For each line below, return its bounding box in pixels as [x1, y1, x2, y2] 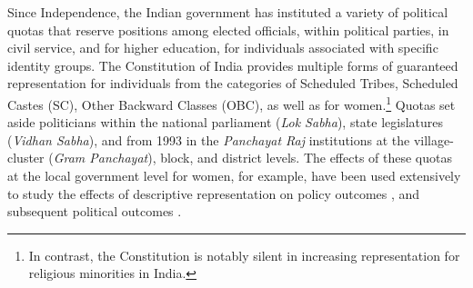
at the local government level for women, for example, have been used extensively [7, 166, 461, 184]
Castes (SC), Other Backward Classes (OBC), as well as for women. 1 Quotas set [7, 92, 456, 114]
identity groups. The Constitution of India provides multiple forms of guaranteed [7, 55, 458, 74]
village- [413, 130, 454, 149]
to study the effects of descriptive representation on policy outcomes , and [7, 184, 420, 203]
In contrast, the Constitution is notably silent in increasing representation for [28, 245, 460, 264]
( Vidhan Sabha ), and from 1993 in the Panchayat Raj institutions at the [7, 130, 410, 149]
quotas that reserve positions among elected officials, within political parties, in [7, 20, 449, 39]
